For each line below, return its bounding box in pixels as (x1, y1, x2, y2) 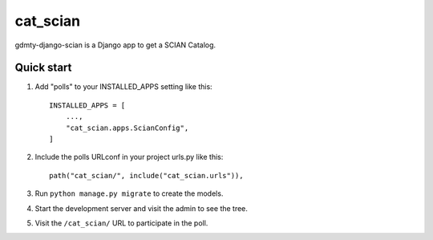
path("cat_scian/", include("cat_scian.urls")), (49, 171, 244, 180)
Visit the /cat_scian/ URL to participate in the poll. (34, 218, 208, 228)
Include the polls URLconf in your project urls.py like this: (34, 153, 224, 162)
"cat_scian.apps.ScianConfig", (65, 123, 189, 132)
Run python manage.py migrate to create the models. (34, 189, 224, 198)
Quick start (14, 61, 72, 75)
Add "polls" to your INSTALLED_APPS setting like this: (34, 82, 212, 92)
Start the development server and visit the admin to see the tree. (34, 203, 249, 213)
